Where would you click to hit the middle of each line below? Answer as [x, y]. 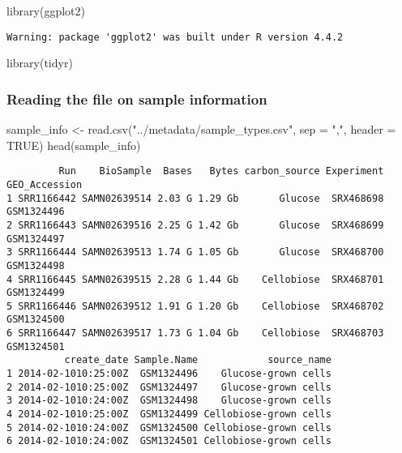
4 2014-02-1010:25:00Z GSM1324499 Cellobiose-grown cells [169, 415]
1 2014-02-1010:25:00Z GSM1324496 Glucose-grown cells [169, 374]
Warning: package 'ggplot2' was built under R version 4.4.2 [175, 37]
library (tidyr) [40, 63]
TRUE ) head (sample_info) [74, 145]
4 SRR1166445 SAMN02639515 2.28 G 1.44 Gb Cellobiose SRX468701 [195, 279]
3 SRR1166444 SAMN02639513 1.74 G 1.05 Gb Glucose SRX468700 [195, 252]
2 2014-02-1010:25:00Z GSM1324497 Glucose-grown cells [169, 387]
